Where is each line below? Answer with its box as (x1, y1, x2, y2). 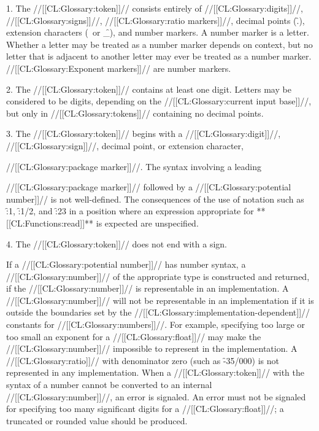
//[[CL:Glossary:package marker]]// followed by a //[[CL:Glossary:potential (6, 181, 291, 193)
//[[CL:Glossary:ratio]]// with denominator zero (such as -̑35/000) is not (6, 354, 279, 367)
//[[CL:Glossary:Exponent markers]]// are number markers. (6, 61, 231, 74)
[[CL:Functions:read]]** (6, 216, 94, 229)
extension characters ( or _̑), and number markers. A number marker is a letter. (6, 26, 309, 39)
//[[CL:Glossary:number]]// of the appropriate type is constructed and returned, (6, 270, 310, 282)
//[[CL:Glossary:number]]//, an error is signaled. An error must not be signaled (6, 390, 306, 403)
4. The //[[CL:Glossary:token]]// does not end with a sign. (6, 237, 227, 250)
